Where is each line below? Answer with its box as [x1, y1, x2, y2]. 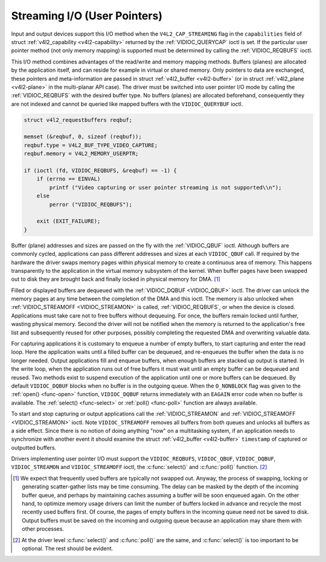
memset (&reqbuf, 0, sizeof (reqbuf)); [24, 133, 142, 140]
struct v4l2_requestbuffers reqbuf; [24, 117, 133, 123]
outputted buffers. [11, 444, 57, 451]
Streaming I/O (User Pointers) [11, 9, 163, 22]
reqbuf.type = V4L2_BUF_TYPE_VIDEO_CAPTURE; [24, 142, 158, 148]
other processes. [22, 525, 65, 532]
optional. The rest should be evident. [22, 545, 113, 552]
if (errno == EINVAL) [36, 176, 101, 182]
